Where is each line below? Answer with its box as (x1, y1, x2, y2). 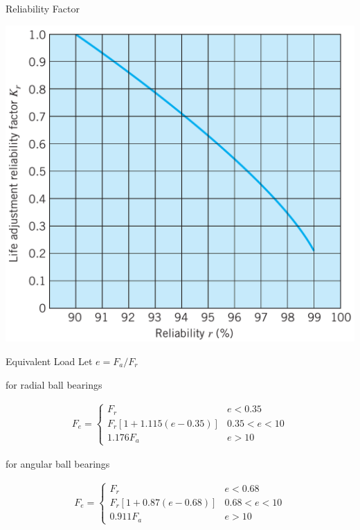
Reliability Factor (6, 1, 80, 15)
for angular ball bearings (6, 456, 110, 470)
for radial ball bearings (6, 377, 102, 391)
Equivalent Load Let (6, 353, 93, 368)
